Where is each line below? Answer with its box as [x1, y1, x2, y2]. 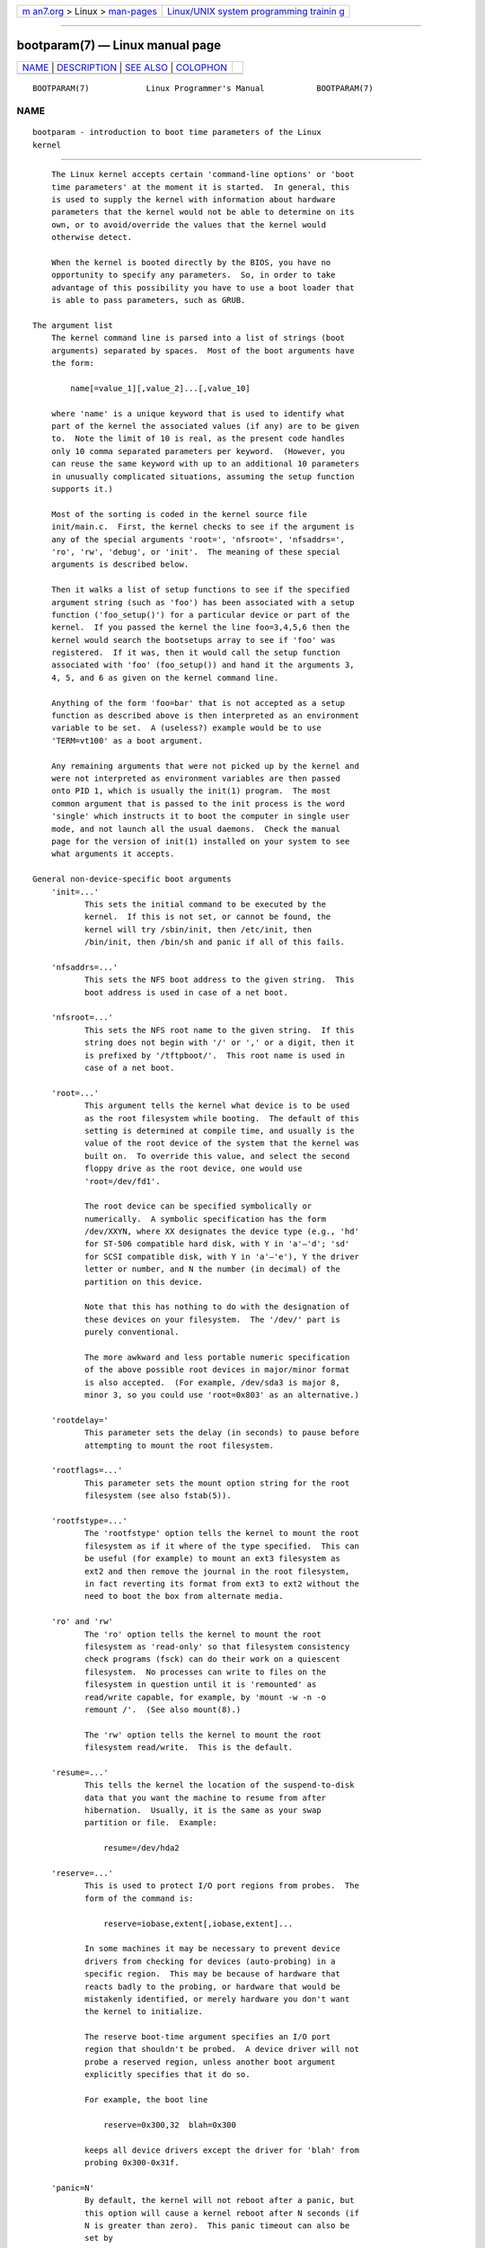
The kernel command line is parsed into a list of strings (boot [50, 333, 346, 343]
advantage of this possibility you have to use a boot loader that [50, 282, 355, 292]
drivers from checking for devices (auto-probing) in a [84, 1956, 336, 1967]
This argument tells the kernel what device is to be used [84, 1101, 350, 1111]
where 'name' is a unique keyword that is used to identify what [50, 408, 346, 418]
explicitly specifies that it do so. [84, 2069, 251, 2080]
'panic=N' [50, 2182, 94, 2193]
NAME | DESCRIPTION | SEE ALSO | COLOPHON [22, 61, 228, 74]
